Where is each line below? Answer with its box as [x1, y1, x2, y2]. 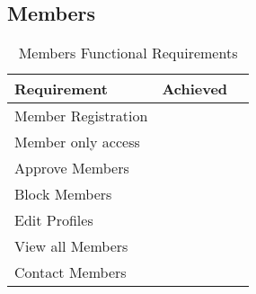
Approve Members [14, 157, 129, 179]
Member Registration [14, 105, 148, 127]
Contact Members [14, 262, 127, 283]
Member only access [14, 131, 140, 153]
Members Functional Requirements [18, 42, 238, 64]
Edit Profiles [14, 209, 93, 231]
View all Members [14, 236, 128, 257]
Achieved [162, 78, 228, 100]
